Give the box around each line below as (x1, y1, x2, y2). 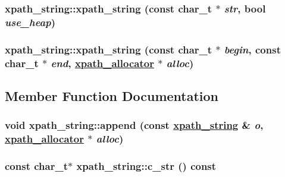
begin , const (224, 42, 281, 56)
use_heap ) (5, 14, 56, 29)
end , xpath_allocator (51, 55, 154, 70)
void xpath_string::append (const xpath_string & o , (5, 118, 264, 132)
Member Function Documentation (5, 86, 219, 105)
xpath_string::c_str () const (76, 159, 217, 173)
